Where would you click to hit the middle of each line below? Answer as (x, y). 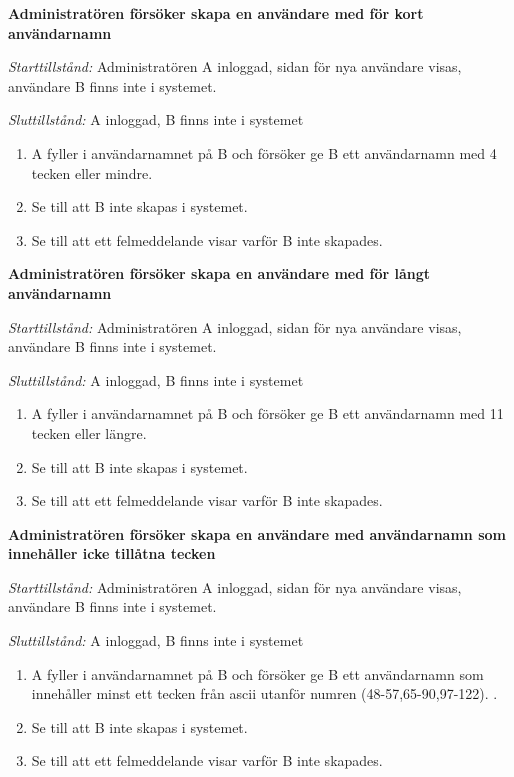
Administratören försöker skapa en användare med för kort (216, 13)
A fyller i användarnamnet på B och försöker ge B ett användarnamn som (257, 673)
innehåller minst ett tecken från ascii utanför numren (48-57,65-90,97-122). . (264, 693)
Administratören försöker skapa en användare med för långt (219, 273)
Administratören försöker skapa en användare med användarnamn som (257, 533)
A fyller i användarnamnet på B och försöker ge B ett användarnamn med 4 (264, 152)
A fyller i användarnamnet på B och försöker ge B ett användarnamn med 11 (267, 413)
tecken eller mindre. (92, 172)
